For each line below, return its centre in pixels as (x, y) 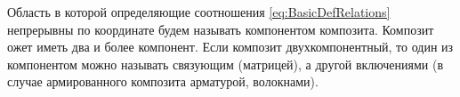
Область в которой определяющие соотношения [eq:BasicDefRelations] (199, 12)
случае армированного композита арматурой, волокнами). (163, 81)
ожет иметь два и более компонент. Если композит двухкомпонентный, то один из (230, 47)
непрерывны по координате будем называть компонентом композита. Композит (221, 29)
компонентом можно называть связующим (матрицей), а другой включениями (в (226, 64)
